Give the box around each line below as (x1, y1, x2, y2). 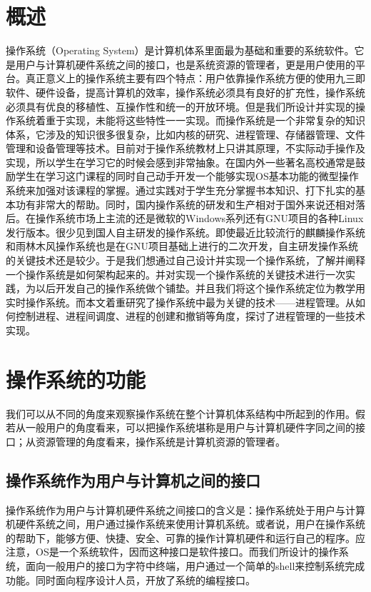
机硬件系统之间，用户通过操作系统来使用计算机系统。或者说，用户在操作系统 (6, 516, 365, 531)
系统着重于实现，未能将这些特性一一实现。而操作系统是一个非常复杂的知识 (15, 113, 365, 128)
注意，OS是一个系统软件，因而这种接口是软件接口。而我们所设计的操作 (6, 544, 339, 559)
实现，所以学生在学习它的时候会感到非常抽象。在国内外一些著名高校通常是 (6, 154, 355, 169)
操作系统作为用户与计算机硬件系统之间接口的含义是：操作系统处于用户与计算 (6, 502, 365, 517)
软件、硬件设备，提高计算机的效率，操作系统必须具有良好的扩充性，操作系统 (6, 84, 365, 99)
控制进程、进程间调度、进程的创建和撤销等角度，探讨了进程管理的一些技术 (15, 308, 365, 323)
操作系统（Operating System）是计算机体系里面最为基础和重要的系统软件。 (6, 43, 355, 58)
